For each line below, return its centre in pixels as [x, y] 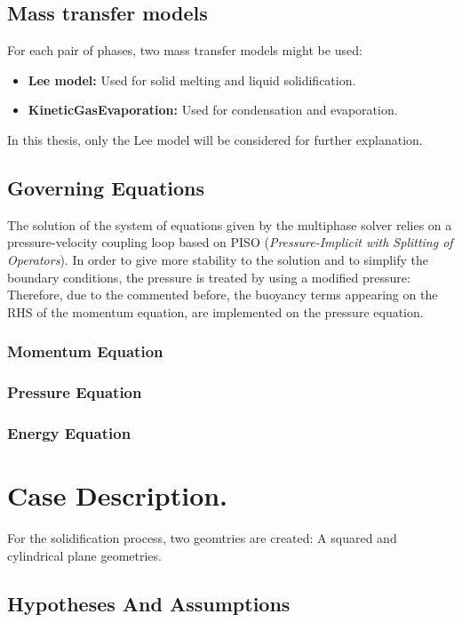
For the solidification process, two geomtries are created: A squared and [202, 538]
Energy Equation [69, 432]
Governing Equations [106, 187]
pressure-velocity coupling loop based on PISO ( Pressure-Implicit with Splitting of [230, 242]
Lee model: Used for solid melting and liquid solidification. [192, 80]
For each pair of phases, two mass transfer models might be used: [185, 50]
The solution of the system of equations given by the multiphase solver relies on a [230, 224]
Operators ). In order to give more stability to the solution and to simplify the [218, 259]
